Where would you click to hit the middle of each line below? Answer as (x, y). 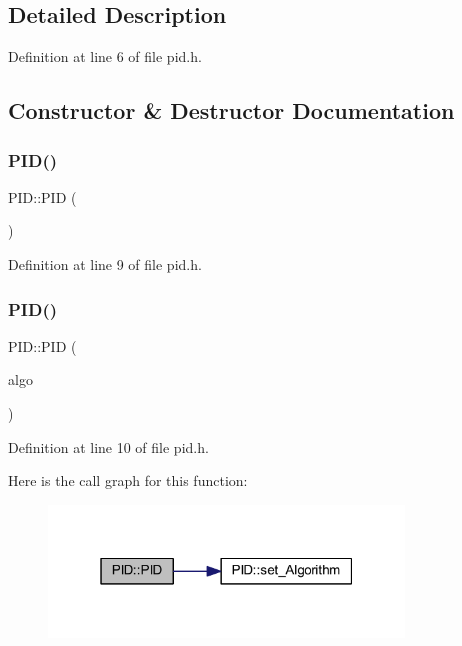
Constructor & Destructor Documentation (231, 110)
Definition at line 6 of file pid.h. (105, 56)
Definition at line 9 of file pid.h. (105, 263)
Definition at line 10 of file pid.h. (108, 446)
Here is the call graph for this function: (128, 480)
